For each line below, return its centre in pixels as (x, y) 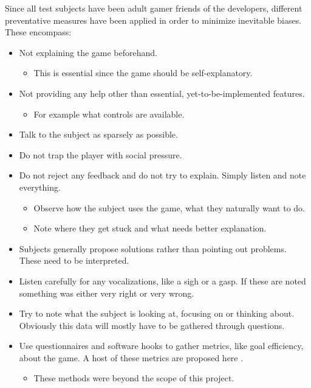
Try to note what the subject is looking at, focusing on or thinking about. (157, 313)
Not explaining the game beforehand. (88, 52)
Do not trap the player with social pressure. (101, 154)
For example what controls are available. (109, 114)
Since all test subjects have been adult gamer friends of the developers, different (154, 8)
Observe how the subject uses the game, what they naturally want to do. (169, 207)
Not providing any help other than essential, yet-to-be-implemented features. (162, 93)
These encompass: (38, 32)
